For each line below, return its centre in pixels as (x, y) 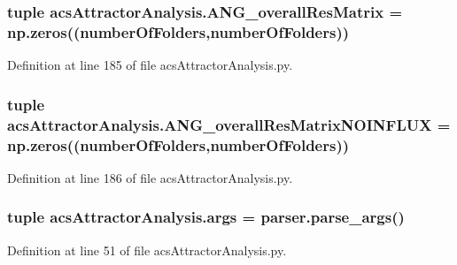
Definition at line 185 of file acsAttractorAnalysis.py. (150, 65)
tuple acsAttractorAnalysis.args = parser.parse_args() (206, 217)
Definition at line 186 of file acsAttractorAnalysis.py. (150, 177)
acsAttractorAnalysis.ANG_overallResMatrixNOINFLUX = (229, 124)
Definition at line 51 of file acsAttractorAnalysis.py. (147, 250)
